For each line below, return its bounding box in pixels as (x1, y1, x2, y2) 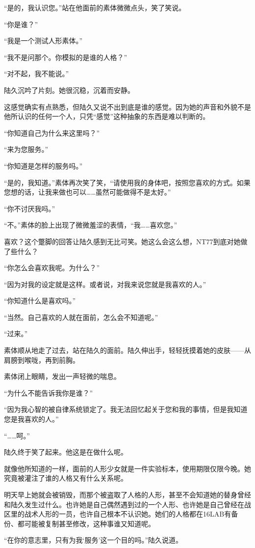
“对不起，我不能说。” (4, 68, 69, 79)
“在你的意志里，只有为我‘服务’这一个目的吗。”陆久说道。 (4, 535, 182, 545)
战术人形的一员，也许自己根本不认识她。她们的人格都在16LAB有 (24, 509, 231, 519)
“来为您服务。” (4, 144, 49, 154)
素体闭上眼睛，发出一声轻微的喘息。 (4, 371, 121, 381)
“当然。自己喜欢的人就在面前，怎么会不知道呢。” (4, 312, 158, 322)
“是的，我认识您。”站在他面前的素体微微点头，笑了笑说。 (4, 2, 186, 12)
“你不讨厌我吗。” (4, 203, 55, 213)
